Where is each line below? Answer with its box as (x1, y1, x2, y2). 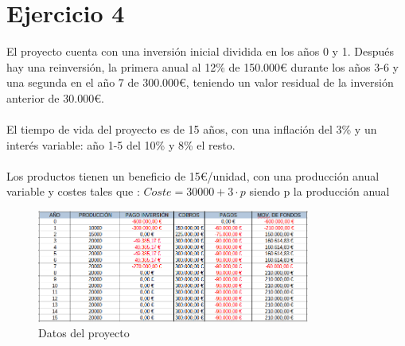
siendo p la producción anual (249, 183, 390, 200)
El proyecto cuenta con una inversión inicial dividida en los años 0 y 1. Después (6, 43, 394, 60)
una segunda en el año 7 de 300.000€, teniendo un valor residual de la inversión (6, 74, 394, 91)
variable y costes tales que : (6, 183, 140, 200)
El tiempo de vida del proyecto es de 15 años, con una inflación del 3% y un (6, 121, 377, 138)
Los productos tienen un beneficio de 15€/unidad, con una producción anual (6, 167, 380, 184)
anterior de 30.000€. (6, 89, 104, 106)
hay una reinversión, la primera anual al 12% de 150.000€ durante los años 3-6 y (6, 58, 399, 75)
